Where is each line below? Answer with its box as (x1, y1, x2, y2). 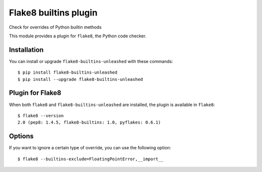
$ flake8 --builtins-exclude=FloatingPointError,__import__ (17, 156, 164, 162)
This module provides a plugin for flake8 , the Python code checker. (9, 33, 147, 39)
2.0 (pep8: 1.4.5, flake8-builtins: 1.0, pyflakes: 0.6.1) (17, 120, 161, 125)
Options (9, 132, 34, 141)
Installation (9, 46, 44, 54)
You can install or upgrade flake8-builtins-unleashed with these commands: (9, 58, 173, 64)
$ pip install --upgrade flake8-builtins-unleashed (17, 77, 143, 82)
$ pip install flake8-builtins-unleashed (17, 70, 117, 75)
